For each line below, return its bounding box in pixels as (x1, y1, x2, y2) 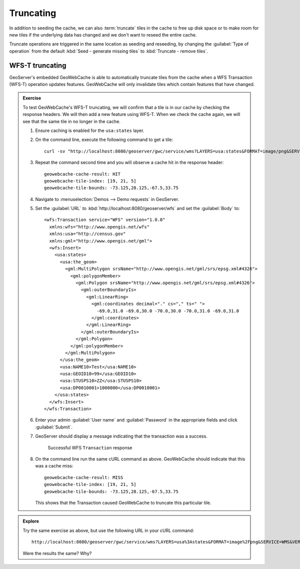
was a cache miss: (35, 463, 73, 469)
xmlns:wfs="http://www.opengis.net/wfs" (49, 224, 150, 229)
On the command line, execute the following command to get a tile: (35, 136, 173, 142)
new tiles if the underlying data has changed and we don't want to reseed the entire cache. (9, 31, 197, 37)
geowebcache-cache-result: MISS (44, 474, 123, 480)
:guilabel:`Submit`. (35, 424, 72, 430)
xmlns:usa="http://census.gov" (49, 231, 126, 237)
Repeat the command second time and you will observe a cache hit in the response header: (35, 159, 224, 165)
